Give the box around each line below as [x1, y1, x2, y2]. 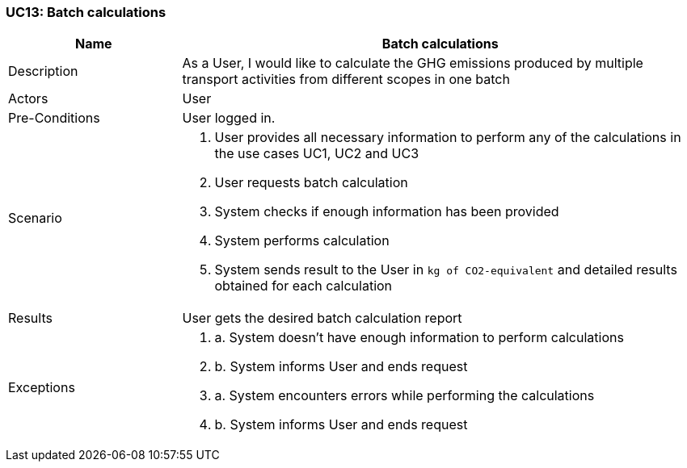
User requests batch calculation [214, 174, 408, 191]
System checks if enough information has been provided [214, 203, 559, 220]
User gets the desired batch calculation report [182, 310, 462, 327]
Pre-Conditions [8, 110, 100, 127]
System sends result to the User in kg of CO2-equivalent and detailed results [214, 261, 677, 278]
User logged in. [182, 110, 276, 127]
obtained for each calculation [214, 278, 393, 295]
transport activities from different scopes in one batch [182, 71, 510, 88]
